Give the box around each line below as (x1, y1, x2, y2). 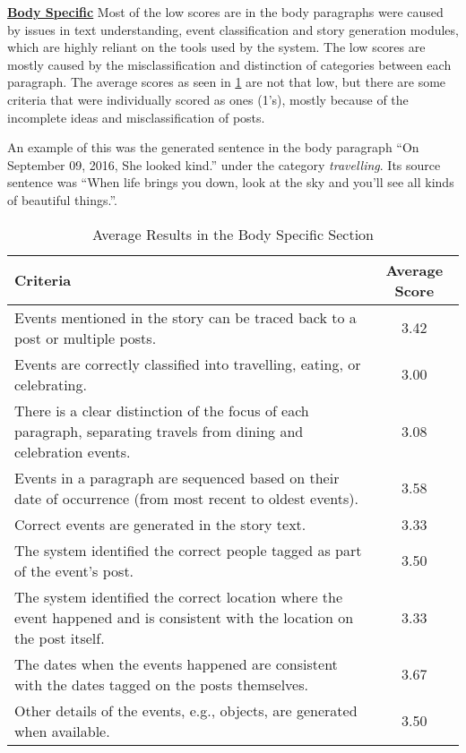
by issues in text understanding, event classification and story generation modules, (7, 20, 459, 39)
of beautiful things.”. (7, 190, 118, 209)
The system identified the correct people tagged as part (14, 539, 362, 560)
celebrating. (14, 373, 87, 395)
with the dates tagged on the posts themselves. (14, 673, 308, 695)
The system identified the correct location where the (14, 586, 343, 607)
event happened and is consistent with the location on (14, 606, 354, 628)
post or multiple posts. (14, 327, 157, 348)
